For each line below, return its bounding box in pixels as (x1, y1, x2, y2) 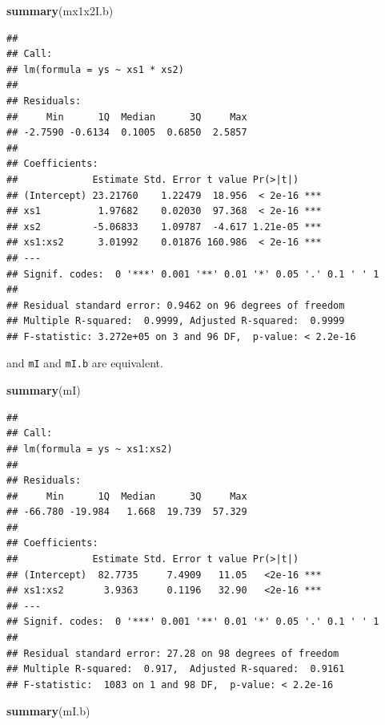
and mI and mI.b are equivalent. (6, 354, 163, 371)
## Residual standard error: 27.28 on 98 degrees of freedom (6, 647, 339, 659)
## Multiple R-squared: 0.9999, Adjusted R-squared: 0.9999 (6, 315, 345, 327)
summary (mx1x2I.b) (6, 2, 114, 18)
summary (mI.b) (6, 703, 90, 719)
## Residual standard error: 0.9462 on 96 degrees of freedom (6, 299, 345, 311)
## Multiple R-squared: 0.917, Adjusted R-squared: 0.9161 (6, 663, 345, 675)
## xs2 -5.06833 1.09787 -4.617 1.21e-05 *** (6, 221, 322, 233)
